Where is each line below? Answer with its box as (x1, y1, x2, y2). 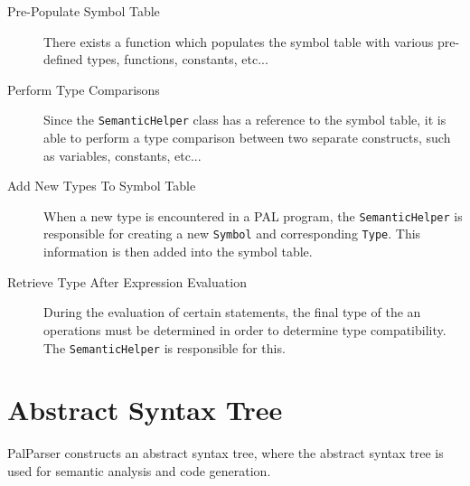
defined (43, 50, 83, 69)
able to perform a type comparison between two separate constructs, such (43, 128, 451, 147)
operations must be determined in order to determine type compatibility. (43, 320, 446, 339)
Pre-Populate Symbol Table (7, 2, 160, 20)
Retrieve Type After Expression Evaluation (7, 272, 247, 291)
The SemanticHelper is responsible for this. (43, 338, 286, 357)
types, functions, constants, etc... (87, 50, 268, 69)
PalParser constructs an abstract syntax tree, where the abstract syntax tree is (7, 444, 444, 463)
